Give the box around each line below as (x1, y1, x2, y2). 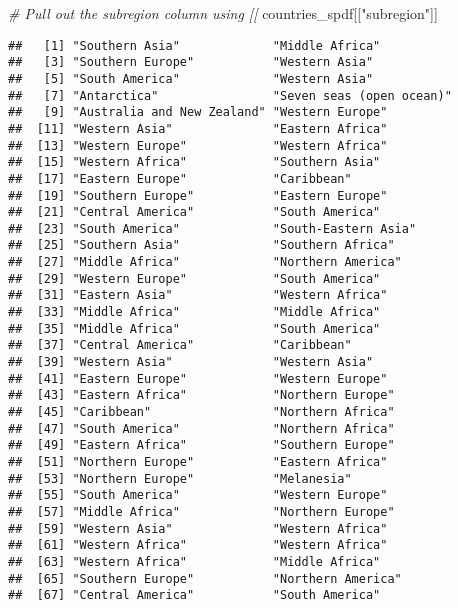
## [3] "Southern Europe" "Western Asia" (8, 55, 374, 70)
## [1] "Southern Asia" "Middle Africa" (8, 38, 381, 53)
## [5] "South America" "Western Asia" (8, 71, 374, 86)
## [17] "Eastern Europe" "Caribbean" (8, 171, 352, 186)
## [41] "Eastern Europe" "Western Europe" (8, 371, 388, 386)
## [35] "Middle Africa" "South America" (8, 321, 381, 336)
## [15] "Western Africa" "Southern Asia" (8, 155, 381, 170)
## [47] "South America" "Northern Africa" (8, 421, 395, 436)
